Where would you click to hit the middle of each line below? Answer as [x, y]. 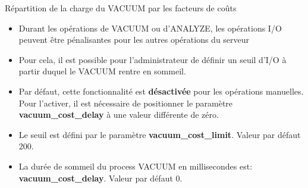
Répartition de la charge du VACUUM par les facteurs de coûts [121, 8]
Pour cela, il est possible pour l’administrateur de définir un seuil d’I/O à [153, 59]
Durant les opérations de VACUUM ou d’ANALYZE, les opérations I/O [150, 28]
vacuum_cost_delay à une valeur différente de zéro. [119, 115]
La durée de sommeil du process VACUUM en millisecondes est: [136, 166]
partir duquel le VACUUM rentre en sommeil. [102, 71]
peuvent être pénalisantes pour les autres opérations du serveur [134, 40]
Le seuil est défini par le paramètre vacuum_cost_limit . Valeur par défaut [160, 134]
